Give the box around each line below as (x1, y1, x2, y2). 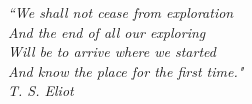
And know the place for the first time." (8, 60, 244, 81)
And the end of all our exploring (8, 21, 206, 42)
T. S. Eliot (8, 80, 74, 101)
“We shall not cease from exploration (8, 2, 234, 22)
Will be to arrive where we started (8, 41, 216, 62)
